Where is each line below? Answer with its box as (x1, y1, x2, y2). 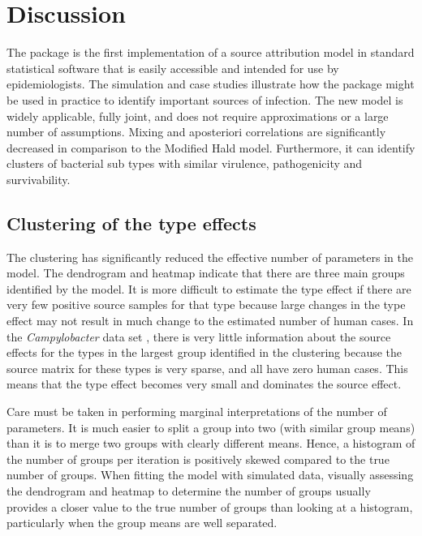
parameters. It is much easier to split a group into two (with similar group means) (6, 418, 416, 435)
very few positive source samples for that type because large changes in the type (6, 296, 406, 313)
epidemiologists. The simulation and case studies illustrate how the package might (6, 75, 415, 92)
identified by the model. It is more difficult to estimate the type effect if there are (6, 280, 411, 297)
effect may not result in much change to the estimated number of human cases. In (6, 312, 414, 329)
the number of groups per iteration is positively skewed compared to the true (6, 450, 390, 467)
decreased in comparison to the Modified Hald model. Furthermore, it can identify (6, 139, 416, 156)
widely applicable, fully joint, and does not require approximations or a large (6, 107, 389, 124)
